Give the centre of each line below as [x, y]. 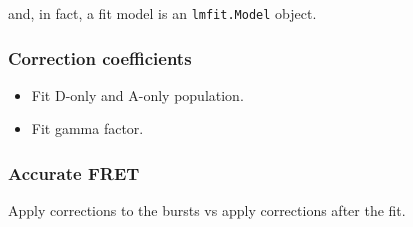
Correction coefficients [100, 57]
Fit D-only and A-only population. [137, 94]
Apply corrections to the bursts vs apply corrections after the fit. [207, 210]
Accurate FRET [74, 172]
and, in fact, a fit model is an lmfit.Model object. [162, 13]
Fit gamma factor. [87, 128]
